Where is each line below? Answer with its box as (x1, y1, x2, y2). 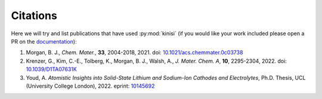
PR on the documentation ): (11, 38, 77, 45)
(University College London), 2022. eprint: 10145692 (26, 82, 155, 89)
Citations (11, 9, 58, 22)
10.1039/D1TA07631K (26, 66, 77, 73)
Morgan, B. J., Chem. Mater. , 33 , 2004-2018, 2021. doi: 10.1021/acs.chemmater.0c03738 (26, 49, 243, 56)
